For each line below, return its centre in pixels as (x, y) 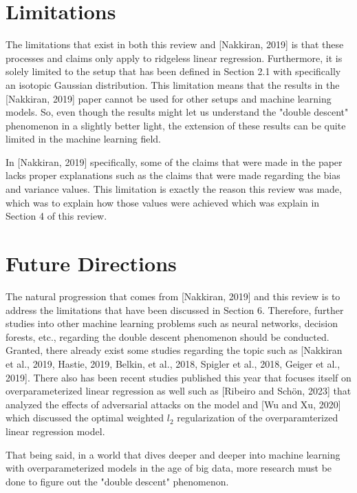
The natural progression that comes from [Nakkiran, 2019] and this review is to (173, 296)
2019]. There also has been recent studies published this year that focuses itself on (178, 377)
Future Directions (91, 263)
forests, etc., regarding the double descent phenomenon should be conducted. (167, 336)
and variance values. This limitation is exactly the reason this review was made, (174, 189)
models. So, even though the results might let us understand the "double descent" (177, 112)
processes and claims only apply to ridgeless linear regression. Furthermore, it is (174, 57)
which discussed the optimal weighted (85, 418)
